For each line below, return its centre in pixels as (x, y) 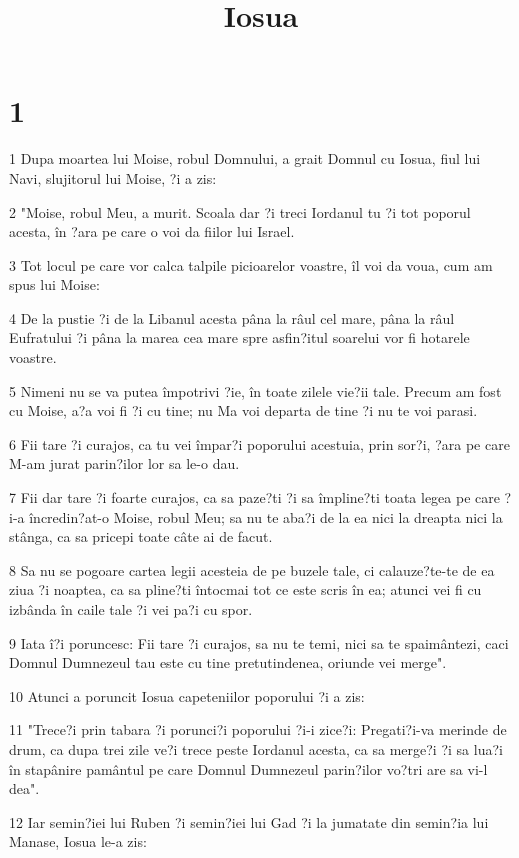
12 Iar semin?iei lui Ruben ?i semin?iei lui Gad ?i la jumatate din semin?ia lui (249, 821)
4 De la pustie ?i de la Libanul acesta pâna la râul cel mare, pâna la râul (232, 317)
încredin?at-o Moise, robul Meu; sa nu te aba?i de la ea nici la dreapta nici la (266, 516)
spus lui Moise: (54, 284)
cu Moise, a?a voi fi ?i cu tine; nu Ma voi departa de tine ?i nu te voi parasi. (243, 410)
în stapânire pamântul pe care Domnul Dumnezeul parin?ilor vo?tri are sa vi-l (248, 768)
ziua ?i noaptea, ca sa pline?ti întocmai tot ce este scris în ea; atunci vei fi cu (245, 589)
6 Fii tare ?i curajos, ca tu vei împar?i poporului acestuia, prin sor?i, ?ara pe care (259, 443)
